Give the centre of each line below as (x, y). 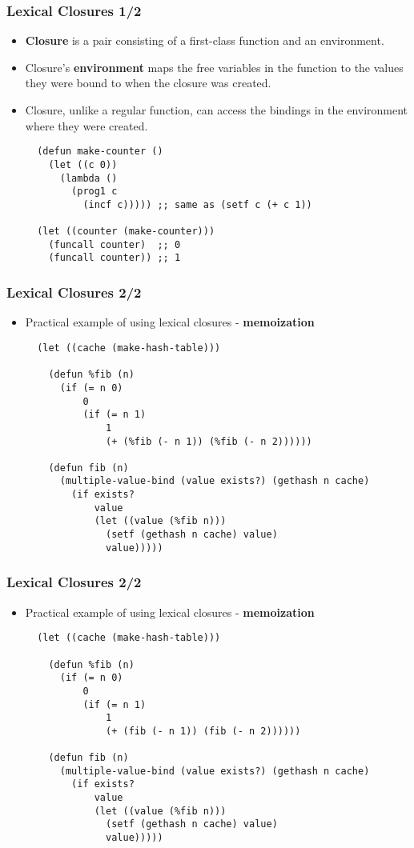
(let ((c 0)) (83, 164)
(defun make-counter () (100, 152)
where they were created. (86, 125)
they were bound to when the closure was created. (148, 83)
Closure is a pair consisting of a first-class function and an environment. (205, 40)
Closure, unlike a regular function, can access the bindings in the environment (217, 110)
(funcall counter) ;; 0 (115, 244)
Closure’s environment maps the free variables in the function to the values (214, 67)
